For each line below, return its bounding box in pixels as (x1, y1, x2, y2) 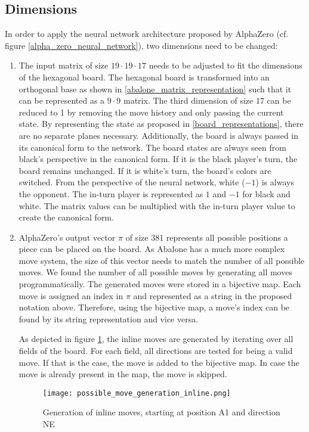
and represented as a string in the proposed (133, 289, 292, 302)
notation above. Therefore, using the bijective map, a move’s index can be (18, 301, 290, 313)
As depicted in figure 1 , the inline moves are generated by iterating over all (18, 332, 293, 345)
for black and (242, 187, 291, 200)
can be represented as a (18, 94, 105, 107)
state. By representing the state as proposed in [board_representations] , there (18, 117, 304, 130)
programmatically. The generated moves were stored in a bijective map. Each (18, 278, 301, 290)
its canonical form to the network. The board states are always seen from (18, 141, 286, 153)
